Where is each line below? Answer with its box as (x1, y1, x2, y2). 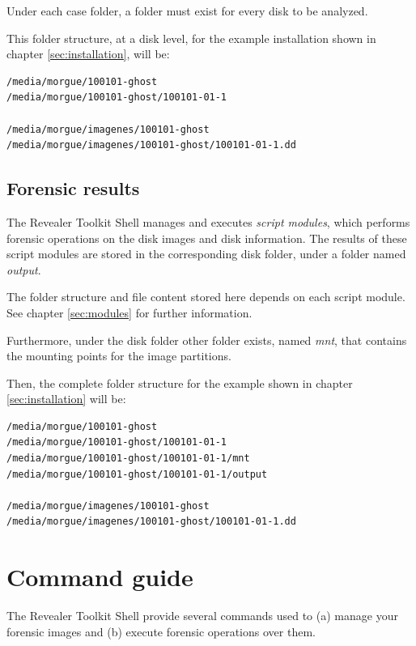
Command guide (6, 560, 193, 593)
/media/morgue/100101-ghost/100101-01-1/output (6, 468, 268, 480)
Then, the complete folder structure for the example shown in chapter (6, 374, 353, 391)
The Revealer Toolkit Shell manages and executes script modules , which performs (6, 213, 410, 230)
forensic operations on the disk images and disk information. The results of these (6, 229, 407, 246)
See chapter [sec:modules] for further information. (6, 304, 253, 321)
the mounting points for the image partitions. (6, 347, 231, 364)
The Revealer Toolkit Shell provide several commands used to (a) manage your (6, 607, 398, 624)
